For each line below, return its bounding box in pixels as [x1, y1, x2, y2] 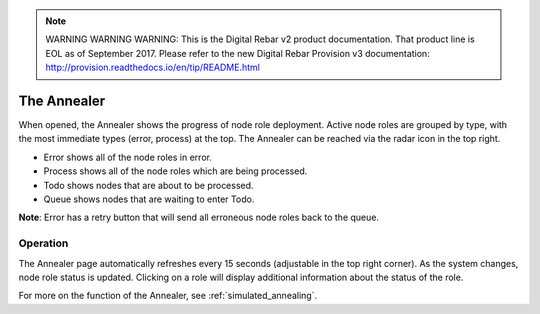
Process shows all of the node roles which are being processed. [43, 165, 308, 177]
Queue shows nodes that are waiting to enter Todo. [43, 193, 255, 205]
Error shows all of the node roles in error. [43, 151, 212, 163]
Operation [18, 236, 69, 250]
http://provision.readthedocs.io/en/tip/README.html [45, 61, 260, 74]
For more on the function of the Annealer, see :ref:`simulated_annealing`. [18, 290, 318, 302]
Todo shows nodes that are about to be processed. [43, 179, 254, 191]
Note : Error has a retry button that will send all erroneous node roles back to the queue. [18, 211, 380, 224]
